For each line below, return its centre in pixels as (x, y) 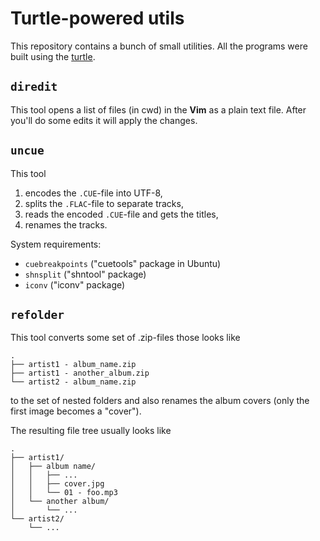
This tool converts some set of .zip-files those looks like (125, 338)
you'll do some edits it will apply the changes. (104, 120)
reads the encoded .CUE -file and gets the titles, (121, 214)
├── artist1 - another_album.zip (80, 373)
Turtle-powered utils (97, 18)
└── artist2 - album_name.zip (73, 382)
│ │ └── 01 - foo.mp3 (64, 493)
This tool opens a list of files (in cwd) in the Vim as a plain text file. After (158, 109)
